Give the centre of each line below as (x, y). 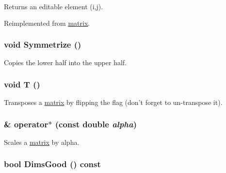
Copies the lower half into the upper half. (65, 62)
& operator (26, 124)
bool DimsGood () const (52, 164)
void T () (22, 84)
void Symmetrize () (43, 44)
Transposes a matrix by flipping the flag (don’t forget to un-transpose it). (113, 102)
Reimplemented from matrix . (47, 23)
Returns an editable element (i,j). (54, 6)
